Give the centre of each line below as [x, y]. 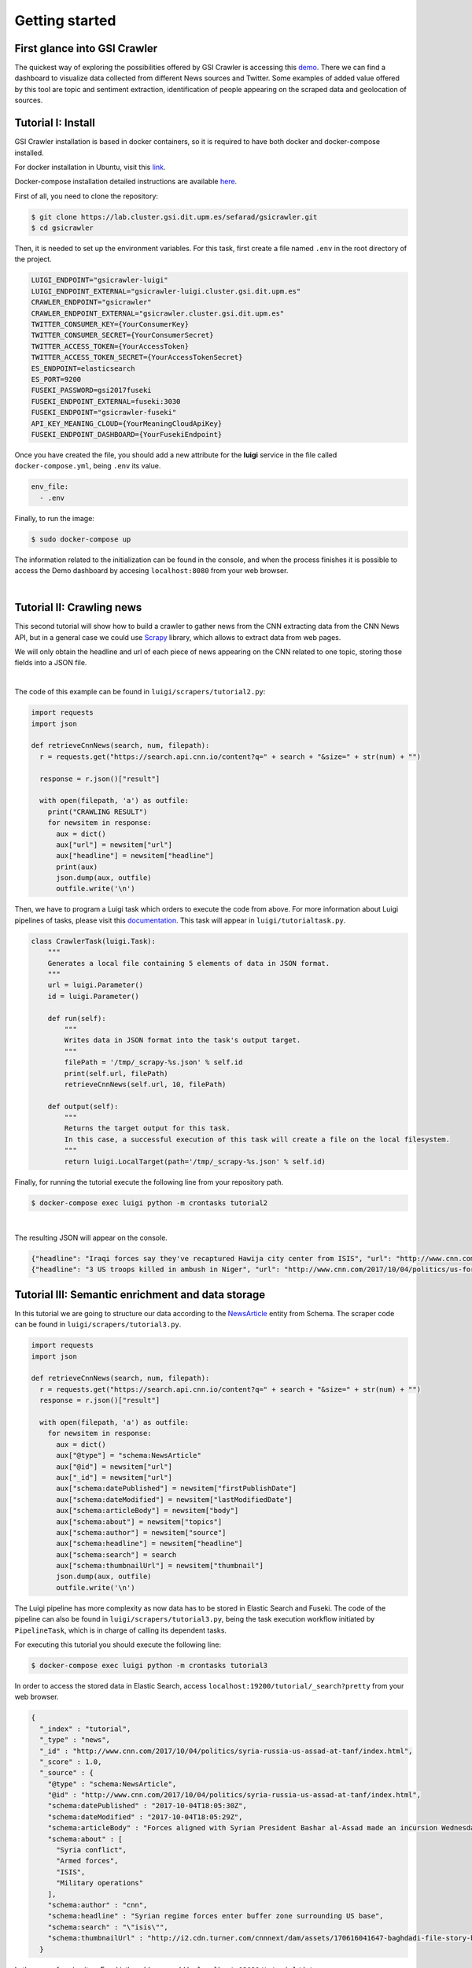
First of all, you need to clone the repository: [87, 196]
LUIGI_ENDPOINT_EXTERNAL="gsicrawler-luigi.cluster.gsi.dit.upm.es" [166, 291]
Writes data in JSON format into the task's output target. [183, 1040]
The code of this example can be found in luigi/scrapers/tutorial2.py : [140, 692]
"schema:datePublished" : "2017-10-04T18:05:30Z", [147, 1806]
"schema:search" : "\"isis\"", [108, 1927]
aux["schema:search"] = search [116, 1554]
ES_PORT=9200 [56, 379]
